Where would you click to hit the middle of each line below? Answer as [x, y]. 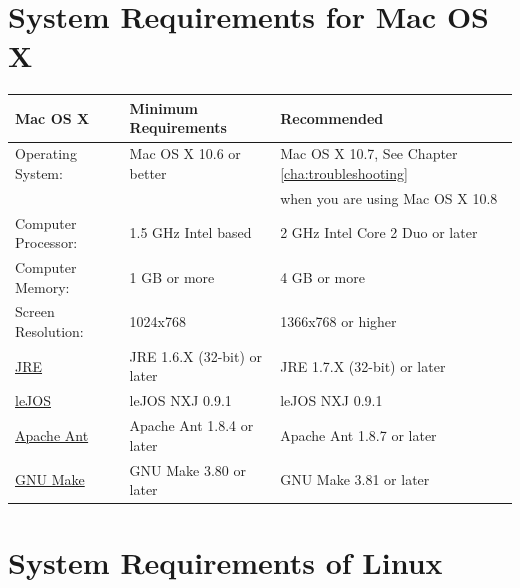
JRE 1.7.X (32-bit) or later [363, 365]
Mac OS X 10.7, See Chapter [369, 153]
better [148, 172]
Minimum [164, 107]
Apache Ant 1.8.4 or [191, 425]
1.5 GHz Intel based [190, 232]
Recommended [332, 117]
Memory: [42, 286]
